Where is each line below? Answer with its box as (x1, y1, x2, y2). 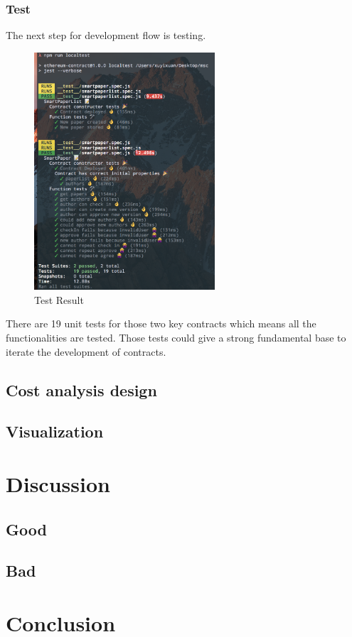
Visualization (6, 420, 104, 442)
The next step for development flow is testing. (6, 28, 206, 43)
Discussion (6, 469, 110, 498)
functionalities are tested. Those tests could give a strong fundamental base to (6, 330, 346, 345)
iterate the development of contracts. (6, 344, 166, 359)
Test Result (34, 292, 84, 307)
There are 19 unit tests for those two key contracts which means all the (6, 316, 316, 331)
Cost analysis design (6, 379, 157, 401)
